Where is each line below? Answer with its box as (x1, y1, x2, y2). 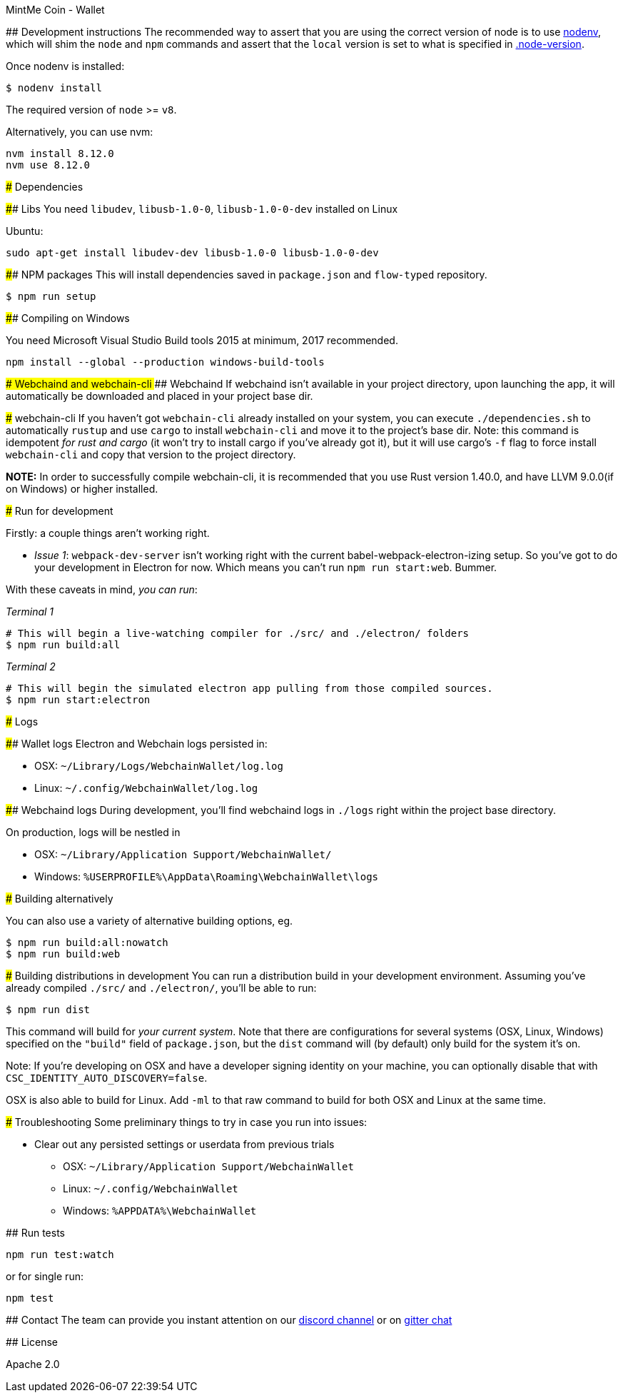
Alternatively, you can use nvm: (6, 126, 153, 138)
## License (6, 1336, 58, 1348)
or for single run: (6, 1270, 83, 1282)
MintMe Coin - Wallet (6, 4, 105, 16)
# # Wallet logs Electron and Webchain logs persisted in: (6, 738, 268, 750)
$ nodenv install (6, 82, 102, 94)
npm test (6, 1292, 54, 1304)
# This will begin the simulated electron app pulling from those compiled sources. (6, 683, 493, 694)
